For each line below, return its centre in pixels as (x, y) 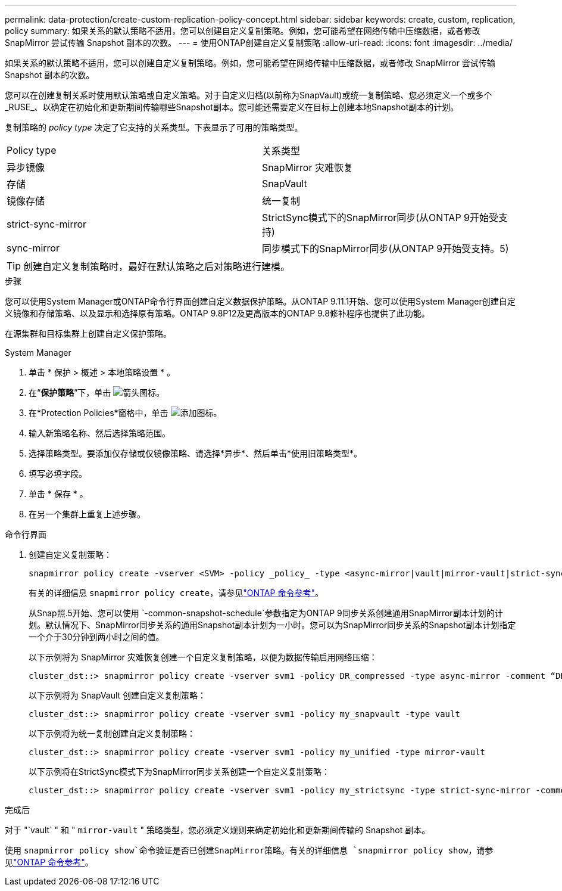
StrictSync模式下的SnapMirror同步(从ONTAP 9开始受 (380, 218)
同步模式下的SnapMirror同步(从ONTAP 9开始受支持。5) (385, 249)
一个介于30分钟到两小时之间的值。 (96, 637)
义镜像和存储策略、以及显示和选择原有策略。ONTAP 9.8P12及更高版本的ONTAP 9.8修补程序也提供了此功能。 (217, 313)
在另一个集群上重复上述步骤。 (87, 514)
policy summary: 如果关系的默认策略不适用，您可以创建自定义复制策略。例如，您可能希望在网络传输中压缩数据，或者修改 (243, 31)
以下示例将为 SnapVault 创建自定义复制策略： (118, 695)
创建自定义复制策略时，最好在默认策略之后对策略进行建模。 (157, 266)
